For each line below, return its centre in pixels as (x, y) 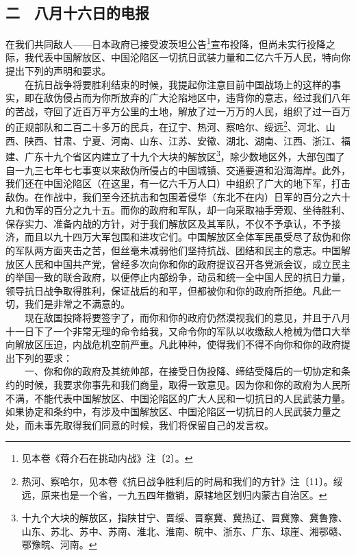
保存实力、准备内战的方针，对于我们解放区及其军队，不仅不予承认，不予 (168, 223)
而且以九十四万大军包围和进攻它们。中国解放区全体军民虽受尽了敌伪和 (182, 237)
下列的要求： (43, 357)
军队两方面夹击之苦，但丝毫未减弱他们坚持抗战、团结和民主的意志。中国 (178, 250)
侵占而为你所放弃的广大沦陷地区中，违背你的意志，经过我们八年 (206, 98)
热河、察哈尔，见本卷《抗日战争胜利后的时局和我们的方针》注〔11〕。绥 (182, 481)
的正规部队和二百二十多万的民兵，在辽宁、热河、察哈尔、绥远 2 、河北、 (166, 126)
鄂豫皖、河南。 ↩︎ (59, 544)
